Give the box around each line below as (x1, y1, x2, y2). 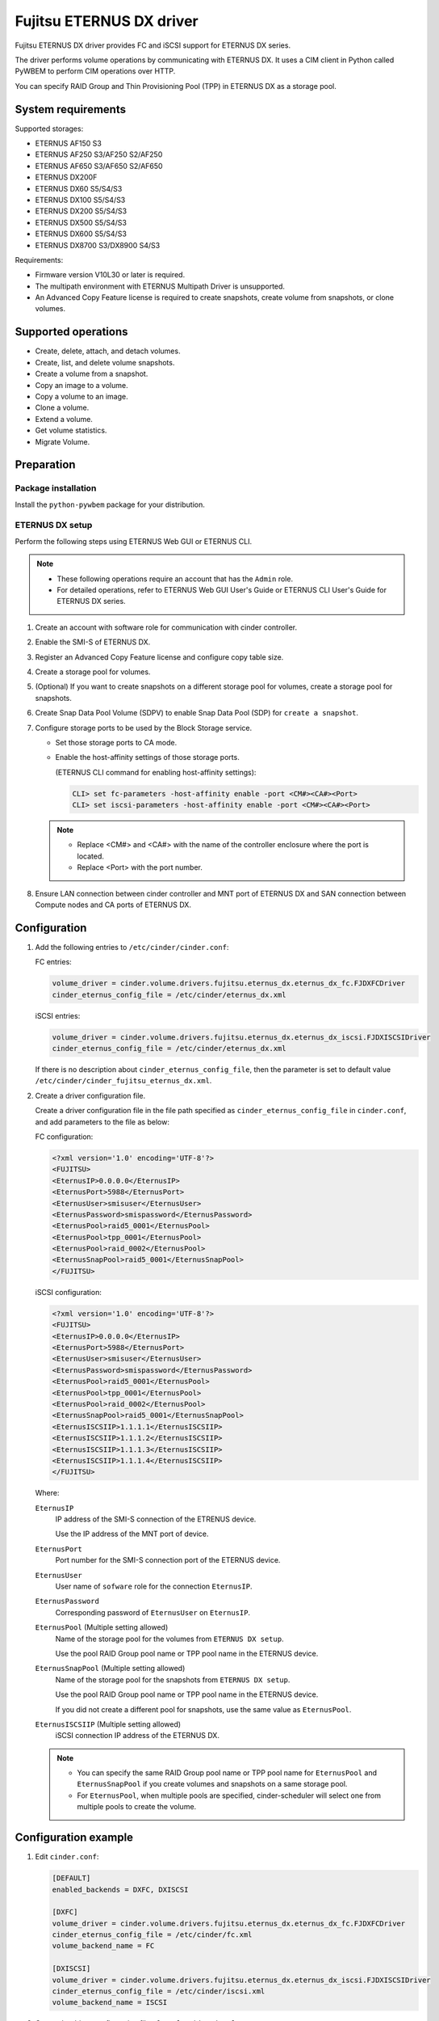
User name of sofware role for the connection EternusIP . (55, 1581, 253, 1591)
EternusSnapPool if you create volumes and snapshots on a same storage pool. (77, 1779, 348, 1789)
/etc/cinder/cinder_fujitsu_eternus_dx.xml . (35, 1076, 212, 1086)
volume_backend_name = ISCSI (52, 1998, 168, 2007)
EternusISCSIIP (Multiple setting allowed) (35, 1719, 182, 1729)
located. (77, 851, 104, 861)
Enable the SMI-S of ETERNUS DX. (35, 637, 151, 647)
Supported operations (15, 325, 128, 339)
